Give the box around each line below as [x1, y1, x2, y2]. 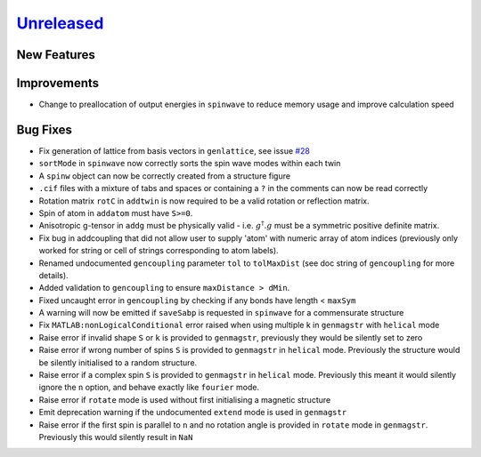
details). [38, 269, 69, 280]
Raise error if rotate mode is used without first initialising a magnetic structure [38, 394, 331, 405]
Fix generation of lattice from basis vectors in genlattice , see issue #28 [38, 145, 311, 156]
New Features [16, 47, 95, 62]
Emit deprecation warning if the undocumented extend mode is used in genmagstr [38, 407, 347, 418]
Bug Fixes [16, 122, 73, 137]
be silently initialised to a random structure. [38, 357, 198, 368]
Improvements [16, 76, 100, 91]
